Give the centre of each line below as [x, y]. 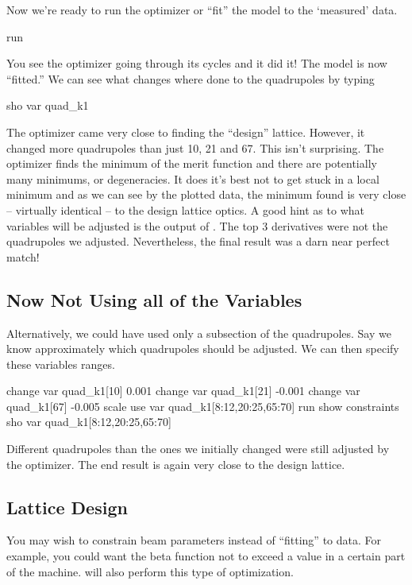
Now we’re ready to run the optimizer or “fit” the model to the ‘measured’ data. [202, 10]
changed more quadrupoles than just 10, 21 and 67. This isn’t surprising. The [195, 147]
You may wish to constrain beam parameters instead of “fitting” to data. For [194, 540]
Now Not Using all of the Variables [154, 299]
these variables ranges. [61, 364]
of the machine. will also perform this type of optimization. [150, 571]
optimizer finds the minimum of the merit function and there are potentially [192, 163]
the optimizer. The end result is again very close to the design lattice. [176, 464]
